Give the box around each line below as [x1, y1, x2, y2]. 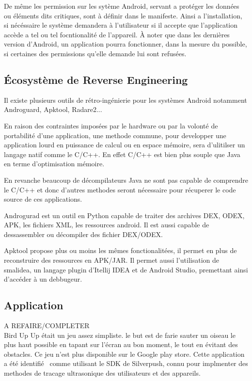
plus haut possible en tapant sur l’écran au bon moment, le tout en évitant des [4, 339, 238, 349]
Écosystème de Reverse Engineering [4, 72, 188, 87]
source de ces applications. [4, 194, 82, 204]
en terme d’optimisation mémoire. [4, 159, 105, 169]
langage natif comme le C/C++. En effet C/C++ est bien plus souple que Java [4, 149, 240, 159]
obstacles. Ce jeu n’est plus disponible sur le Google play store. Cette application [4, 349, 245, 359]
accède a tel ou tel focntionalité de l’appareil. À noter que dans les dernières [4, 29, 230, 39]
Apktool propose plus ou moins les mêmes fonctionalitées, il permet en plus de [4, 245, 237, 255]
